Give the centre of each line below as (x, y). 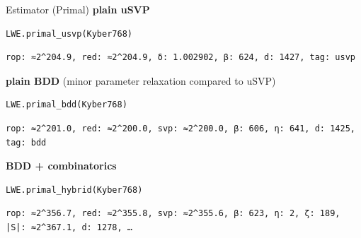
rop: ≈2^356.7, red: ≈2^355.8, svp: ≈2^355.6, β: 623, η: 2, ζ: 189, (173, 214)
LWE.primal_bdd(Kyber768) (67, 105)
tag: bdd (26, 142)
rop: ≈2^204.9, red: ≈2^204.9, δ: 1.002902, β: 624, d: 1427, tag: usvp (180, 58)
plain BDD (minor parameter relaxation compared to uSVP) (141, 80)
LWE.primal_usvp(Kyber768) (69, 34)
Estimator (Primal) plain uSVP (78, 9)
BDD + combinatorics (61, 166)
